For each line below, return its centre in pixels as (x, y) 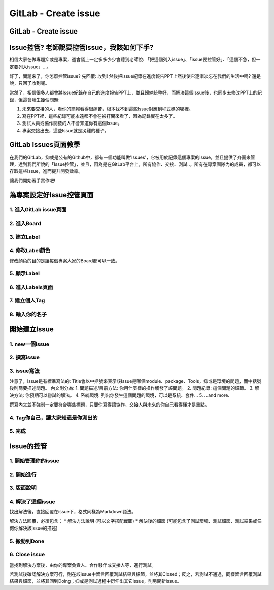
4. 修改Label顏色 (30, 251)
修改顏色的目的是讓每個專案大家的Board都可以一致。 (65, 260)
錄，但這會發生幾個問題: (35, 100)
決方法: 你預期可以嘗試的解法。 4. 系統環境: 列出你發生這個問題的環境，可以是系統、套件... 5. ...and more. (119, 395)
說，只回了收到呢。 (29, 83)
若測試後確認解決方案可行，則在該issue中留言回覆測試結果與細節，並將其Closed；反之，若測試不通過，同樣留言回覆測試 (135, 574)
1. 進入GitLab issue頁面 (38, 210)
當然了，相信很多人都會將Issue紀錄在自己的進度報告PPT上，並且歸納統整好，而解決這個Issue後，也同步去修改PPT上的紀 (136, 92)
